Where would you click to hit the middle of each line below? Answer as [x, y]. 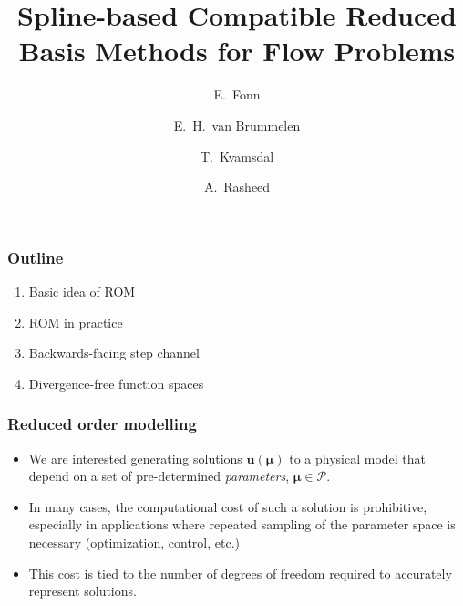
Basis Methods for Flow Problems [237, 51]
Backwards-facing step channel [114, 353]
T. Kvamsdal [237, 156]
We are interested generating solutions [135, 458]
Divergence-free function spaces [116, 383]
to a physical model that [358, 458]
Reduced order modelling [102, 424]
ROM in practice [76, 322]
